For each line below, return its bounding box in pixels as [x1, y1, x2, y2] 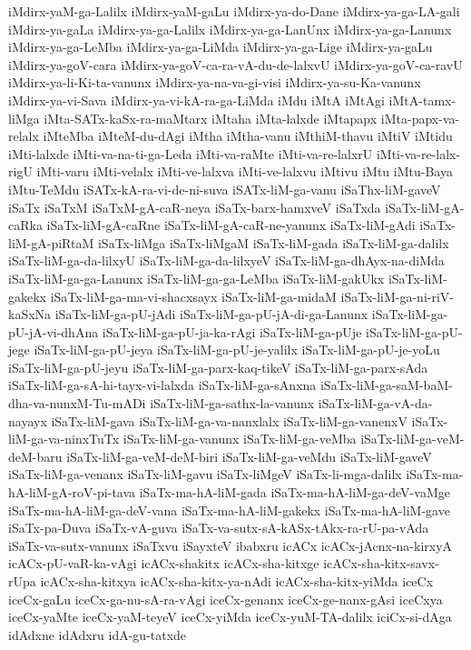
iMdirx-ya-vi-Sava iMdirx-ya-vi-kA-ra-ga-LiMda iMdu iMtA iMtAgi [8, 90, 385, 109]
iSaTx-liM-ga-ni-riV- [340, 286, 454, 305]
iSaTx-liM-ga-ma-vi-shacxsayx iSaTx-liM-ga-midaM [50, 286, 337, 305]
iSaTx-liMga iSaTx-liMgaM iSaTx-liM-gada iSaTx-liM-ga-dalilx [97, 233, 449, 252]
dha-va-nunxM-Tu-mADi [8, 394, 146, 413]
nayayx [8, 411, 47, 430]
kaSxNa [8, 305, 52, 324]
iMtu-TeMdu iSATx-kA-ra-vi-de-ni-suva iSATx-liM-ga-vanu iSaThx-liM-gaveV [8, 179, 441, 198]
